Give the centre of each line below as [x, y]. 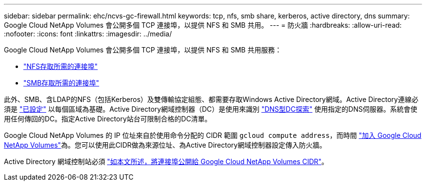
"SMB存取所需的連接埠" [61, 83]
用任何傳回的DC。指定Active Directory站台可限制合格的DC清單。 [108, 119]
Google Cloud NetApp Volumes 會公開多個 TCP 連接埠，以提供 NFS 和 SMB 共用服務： [143, 50]
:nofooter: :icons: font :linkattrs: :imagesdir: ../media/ [88, 34]
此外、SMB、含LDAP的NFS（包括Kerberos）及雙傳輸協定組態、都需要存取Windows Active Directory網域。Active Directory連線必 [211, 99]
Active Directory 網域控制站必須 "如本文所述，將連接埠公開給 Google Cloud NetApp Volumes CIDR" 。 [166, 161]
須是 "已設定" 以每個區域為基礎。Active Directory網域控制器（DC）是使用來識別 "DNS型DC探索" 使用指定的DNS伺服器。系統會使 [211, 109]
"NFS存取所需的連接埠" [61, 66]
